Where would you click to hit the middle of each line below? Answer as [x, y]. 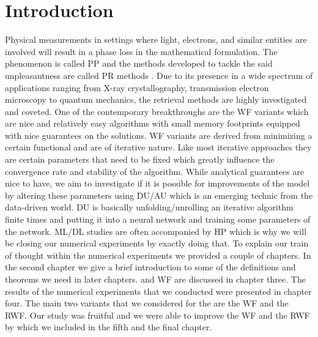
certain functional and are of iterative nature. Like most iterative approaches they [158, 147]
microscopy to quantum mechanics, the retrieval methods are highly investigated [156, 99]
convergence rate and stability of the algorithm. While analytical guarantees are [155, 171]
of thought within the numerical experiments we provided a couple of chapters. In [158, 255]
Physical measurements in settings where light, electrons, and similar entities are [156, 39]
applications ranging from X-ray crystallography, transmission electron [137, 87]
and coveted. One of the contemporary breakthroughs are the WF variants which [157, 111]
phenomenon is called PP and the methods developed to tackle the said [139, 63]
